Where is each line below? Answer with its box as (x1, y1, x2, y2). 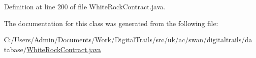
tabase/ (4, 44, 27, 54)
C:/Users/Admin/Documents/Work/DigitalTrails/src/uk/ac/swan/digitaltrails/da (4, 34, 252, 45)
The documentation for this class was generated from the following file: (4, 18, 218, 28)
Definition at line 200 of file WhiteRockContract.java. (4, 1, 165, 11)
